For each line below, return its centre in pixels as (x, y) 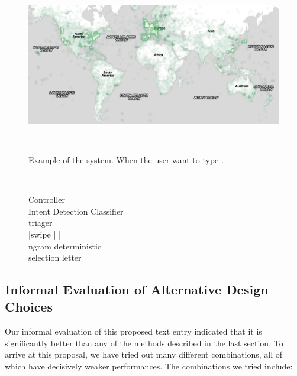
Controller (47, 200)
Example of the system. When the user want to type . (126, 159)
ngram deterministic (65, 246)
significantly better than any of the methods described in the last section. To (144, 343)
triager (41, 223)
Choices (29, 307)
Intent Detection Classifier (76, 211)
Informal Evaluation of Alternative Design (137, 289)
